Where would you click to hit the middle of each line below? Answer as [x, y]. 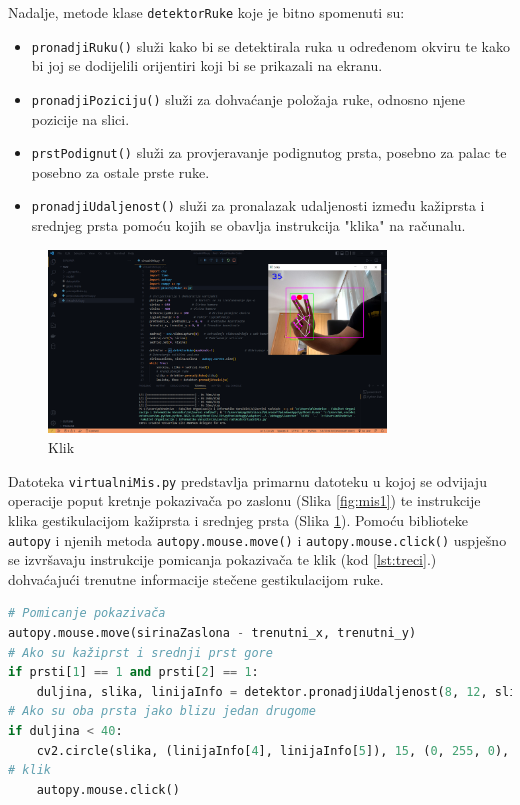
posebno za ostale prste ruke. [120, 171]
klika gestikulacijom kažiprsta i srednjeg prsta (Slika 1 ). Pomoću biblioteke [238, 519]
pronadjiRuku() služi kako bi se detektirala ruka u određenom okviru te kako [270, 45]
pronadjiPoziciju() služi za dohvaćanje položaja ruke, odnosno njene [248, 98]
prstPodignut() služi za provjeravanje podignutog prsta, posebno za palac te [269, 152]
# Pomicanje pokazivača [87, 613]
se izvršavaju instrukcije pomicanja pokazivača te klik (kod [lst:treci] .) [222, 559]
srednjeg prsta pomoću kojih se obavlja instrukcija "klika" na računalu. [248, 225]
